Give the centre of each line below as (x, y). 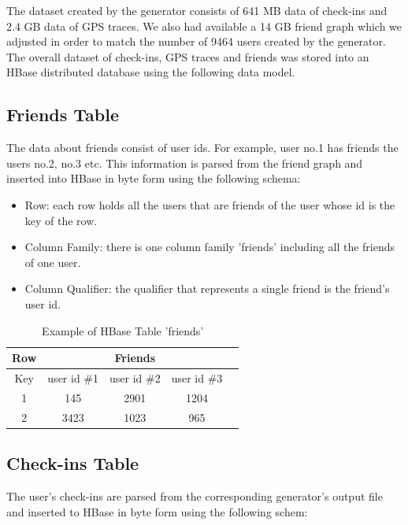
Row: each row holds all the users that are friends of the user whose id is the (210, 204)
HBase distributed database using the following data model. (151, 72)
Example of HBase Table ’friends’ (123, 330)
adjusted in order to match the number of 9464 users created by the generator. (196, 41)
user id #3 (197, 377)
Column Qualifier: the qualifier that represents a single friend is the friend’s (207, 288)
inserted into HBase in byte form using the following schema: (154, 178)
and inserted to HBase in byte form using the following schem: (157, 511)
